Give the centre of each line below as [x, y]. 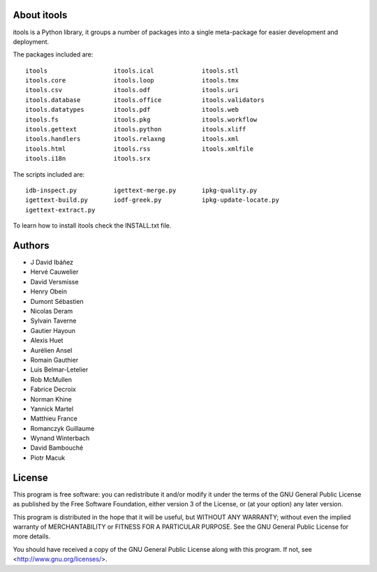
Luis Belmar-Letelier [59, 369]
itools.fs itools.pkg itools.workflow [141, 119]
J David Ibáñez [52, 263]
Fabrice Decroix [53, 389]
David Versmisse [54, 281]
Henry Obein [49, 292]
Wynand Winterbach [60, 438]
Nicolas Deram [52, 311]
